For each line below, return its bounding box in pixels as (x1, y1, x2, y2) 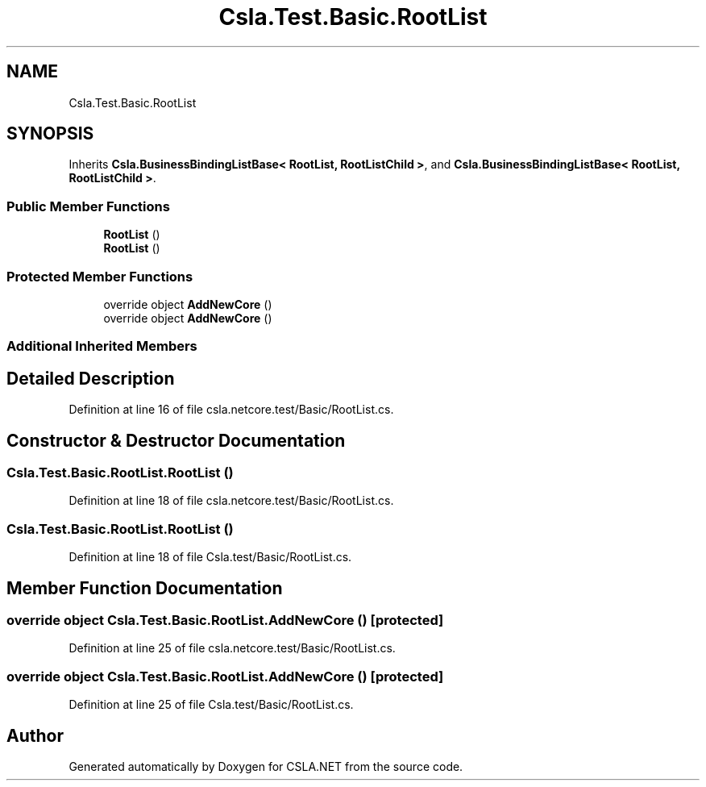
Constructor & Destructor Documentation (6, 430, 346, 451)
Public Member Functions (6, 198, 170, 214)
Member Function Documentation (6, 577, 283, 598)
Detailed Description (6, 368, 175, 389)
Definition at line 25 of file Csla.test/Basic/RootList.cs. (69, 697, 354, 712)
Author (6, 725, 64, 746)
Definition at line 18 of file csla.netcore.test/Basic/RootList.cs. (69, 493, 394, 508)
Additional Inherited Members (6, 338, 197, 355)
